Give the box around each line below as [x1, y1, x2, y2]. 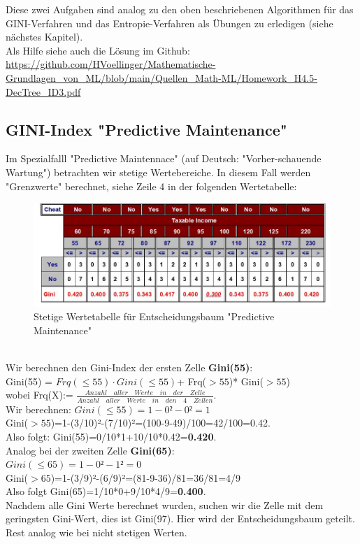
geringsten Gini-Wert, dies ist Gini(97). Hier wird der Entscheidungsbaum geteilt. [6, 511, 355, 526]
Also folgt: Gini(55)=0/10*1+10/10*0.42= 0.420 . [6, 429, 217, 443]
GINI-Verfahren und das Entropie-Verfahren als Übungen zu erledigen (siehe [6, 15, 333, 30]
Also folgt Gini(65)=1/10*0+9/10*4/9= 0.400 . [6, 484, 206, 499]
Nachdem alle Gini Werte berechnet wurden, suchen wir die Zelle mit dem [6, 497, 324, 512]
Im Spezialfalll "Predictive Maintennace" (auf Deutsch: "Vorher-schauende [6, 151, 322, 166]
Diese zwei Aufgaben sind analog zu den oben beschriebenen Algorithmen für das [6, 2, 354, 16]
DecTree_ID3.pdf [6, 84, 81, 99]
